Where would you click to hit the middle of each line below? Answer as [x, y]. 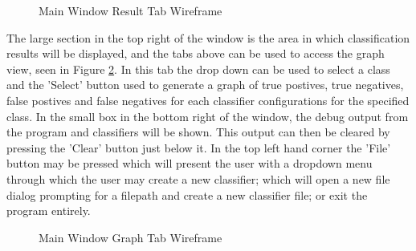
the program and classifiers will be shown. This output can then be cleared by [198, 132]
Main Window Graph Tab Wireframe [131, 237]
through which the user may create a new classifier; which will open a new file [198, 178]
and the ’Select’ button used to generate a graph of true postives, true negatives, [205, 85]
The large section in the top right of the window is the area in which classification [208, 37]
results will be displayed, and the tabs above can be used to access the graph [196, 53]
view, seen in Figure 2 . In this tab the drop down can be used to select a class [198, 69]
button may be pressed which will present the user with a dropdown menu [190, 163]
